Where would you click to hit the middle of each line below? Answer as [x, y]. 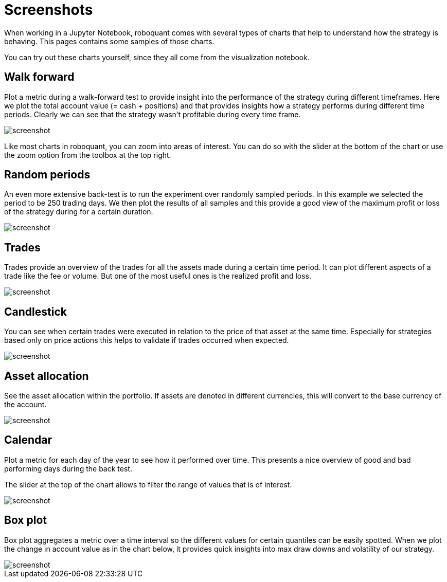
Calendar [28, 440]
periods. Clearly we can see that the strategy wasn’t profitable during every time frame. [153, 114]
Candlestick [35, 312]
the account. [25, 404]
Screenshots [49, 10]
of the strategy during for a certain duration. [79, 212]
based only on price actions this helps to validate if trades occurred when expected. [147, 340]
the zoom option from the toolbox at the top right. [88, 155]
